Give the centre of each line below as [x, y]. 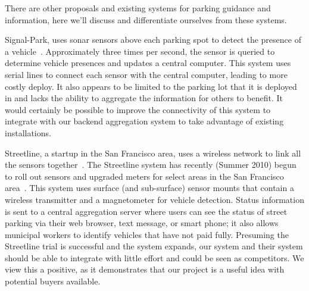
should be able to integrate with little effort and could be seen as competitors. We [154, 257]
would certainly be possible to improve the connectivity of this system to [138, 109]
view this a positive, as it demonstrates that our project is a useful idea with [145, 269]
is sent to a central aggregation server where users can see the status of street [146, 211]
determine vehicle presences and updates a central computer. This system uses [148, 63]
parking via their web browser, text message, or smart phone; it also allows [142, 223]
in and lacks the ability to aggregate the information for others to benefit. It [144, 98]
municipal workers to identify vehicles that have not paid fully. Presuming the [147, 234]
